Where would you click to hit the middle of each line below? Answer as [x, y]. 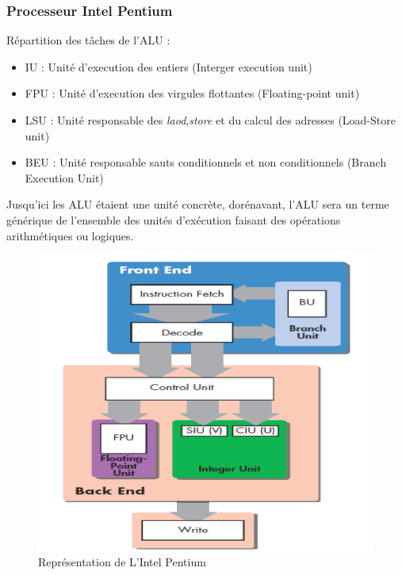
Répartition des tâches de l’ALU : [88, 40]
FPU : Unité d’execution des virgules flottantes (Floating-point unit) [192, 93]
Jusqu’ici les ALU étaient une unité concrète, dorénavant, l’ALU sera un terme [198, 204]
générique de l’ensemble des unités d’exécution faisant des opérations [174, 219]
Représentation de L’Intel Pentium [122, 562]
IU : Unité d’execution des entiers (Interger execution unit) [168, 66]
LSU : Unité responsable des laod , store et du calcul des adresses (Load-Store [210, 120]
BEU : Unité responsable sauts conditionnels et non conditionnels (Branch [206, 162]
